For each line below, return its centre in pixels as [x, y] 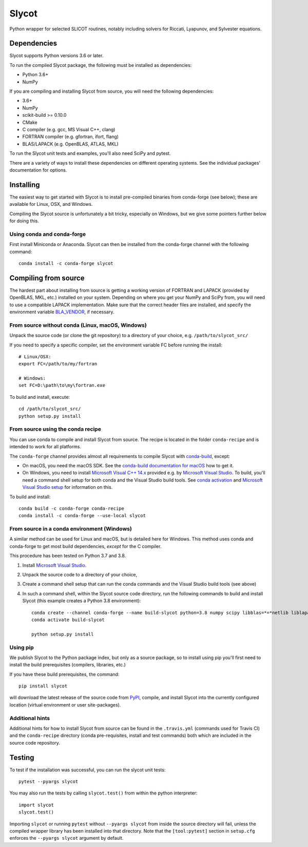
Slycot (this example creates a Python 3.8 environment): [82, 601]
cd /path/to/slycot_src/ [50, 409]
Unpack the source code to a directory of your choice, [80, 575]
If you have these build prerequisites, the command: [64, 674]
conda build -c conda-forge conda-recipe [71, 508]
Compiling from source [47, 278]
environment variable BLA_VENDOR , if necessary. [62, 312]
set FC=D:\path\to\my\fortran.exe [62, 385]
